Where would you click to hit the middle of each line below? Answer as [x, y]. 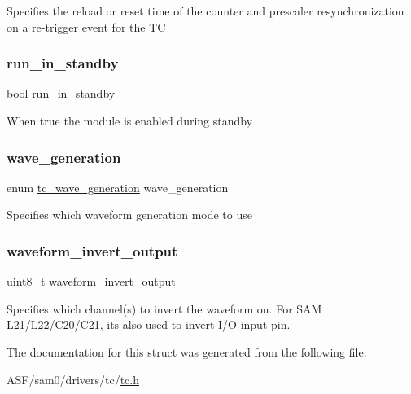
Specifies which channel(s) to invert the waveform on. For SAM [164, 308]
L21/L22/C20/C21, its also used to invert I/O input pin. [149, 324]
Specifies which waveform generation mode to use [129, 215]
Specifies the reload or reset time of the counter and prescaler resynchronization [205, 11]
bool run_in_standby [61, 93]
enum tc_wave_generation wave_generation [118, 187]
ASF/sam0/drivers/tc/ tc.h [73, 379]
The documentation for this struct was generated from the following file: [187, 352]
